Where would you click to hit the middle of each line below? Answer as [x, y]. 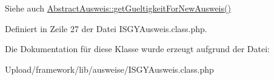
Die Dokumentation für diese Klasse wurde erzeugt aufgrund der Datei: [137, 49]
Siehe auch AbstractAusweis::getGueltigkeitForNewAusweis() [118, 8]
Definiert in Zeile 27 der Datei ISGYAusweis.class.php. [106, 28]
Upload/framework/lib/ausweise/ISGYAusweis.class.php [109, 69]
